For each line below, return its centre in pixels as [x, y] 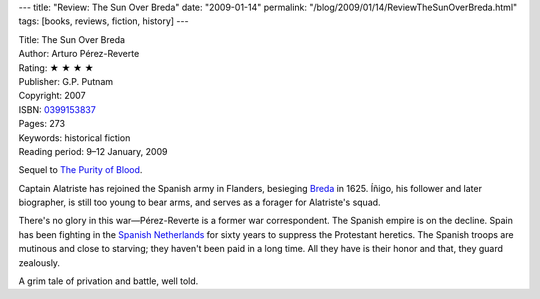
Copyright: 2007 [52, 96]
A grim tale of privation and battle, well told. [108, 281]
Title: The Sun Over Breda [71, 39]
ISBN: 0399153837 [57, 109]
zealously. [39, 262]
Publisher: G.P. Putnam [66, 81]
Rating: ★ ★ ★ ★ [56, 67]
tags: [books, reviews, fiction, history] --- [103, 21]
